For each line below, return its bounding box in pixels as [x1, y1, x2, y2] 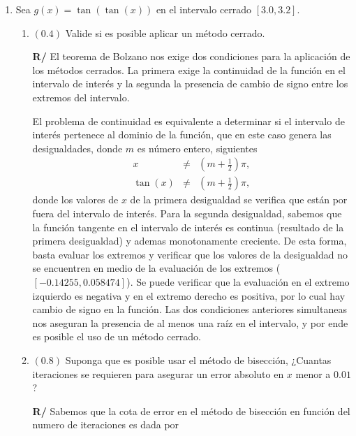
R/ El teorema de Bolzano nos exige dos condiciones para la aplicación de [32, 49, 350, 64]
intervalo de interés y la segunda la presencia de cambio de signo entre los [32, 76, 348, 91]
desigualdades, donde [32, 140, 123, 155]
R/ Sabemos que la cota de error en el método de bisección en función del [32, 403, 350, 418]
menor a [295, 366, 331, 381]
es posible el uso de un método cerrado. [32, 329, 201, 344]
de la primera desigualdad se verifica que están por [130, 192, 348, 207]
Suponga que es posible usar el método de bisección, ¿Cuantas [65, 352, 332, 367]
